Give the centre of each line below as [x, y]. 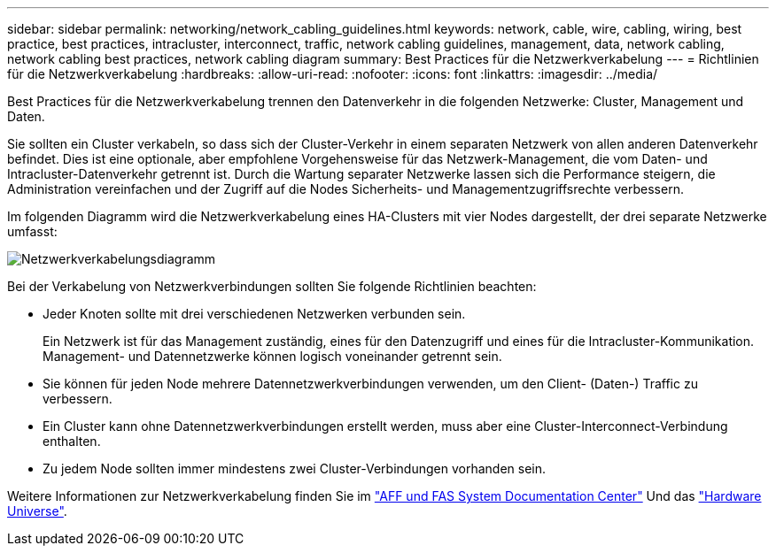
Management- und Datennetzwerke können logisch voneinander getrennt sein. [272, 356]
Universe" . [37, 511]
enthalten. [72, 441]
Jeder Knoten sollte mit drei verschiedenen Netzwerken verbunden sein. [254, 314]
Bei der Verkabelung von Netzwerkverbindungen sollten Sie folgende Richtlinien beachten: [272, 286]
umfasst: [32, 231]
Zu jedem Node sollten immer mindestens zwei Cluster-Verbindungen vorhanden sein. [295, 469]
